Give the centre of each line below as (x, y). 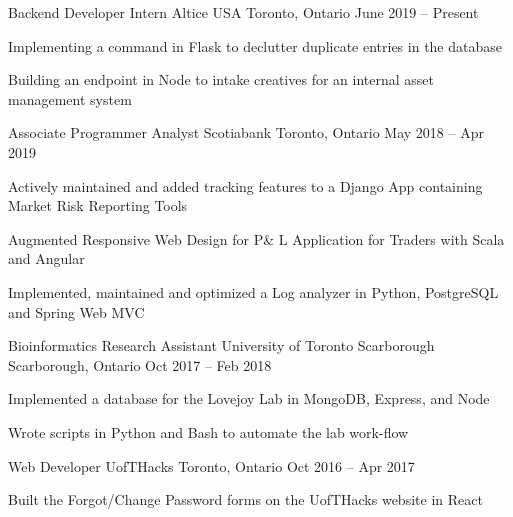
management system (70, 98)
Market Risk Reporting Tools (98, 205)
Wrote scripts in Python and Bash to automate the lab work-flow (208, 431)
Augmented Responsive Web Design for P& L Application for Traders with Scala (256, 238)
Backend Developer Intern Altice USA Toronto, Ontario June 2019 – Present (243, 12)
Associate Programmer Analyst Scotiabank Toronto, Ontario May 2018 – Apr (246, 132)
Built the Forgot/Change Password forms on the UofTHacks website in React (245, 499)
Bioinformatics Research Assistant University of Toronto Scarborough (221, 345)
